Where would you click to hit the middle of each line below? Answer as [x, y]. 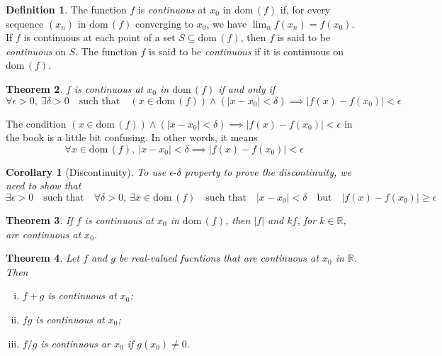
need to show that [44, 185]
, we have [227, 23]
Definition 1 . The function [66, 9]
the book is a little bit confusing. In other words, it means [132, 137]
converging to [164, 23]
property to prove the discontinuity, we [268, 171]
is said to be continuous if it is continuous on [246, 51]
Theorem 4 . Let [43, 258]
